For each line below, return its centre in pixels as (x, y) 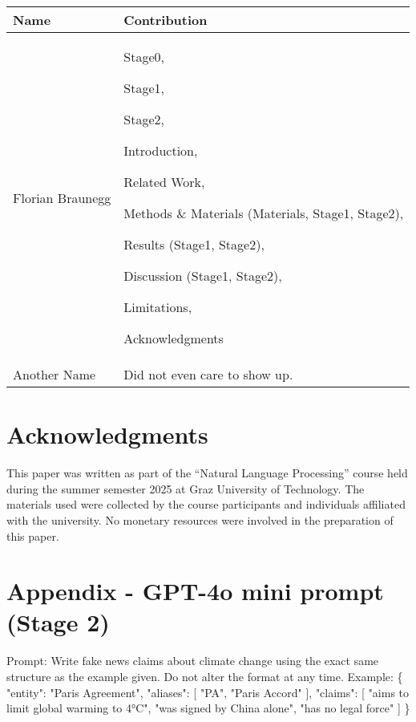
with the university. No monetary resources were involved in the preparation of (200, 519)
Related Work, (164, 182)
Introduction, (161, 150)
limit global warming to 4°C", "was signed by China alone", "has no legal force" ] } (208, 708)
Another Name (55, 374)
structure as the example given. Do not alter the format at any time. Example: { (205, 676)
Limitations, (158, 307)
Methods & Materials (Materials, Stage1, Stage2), (264, 213)
